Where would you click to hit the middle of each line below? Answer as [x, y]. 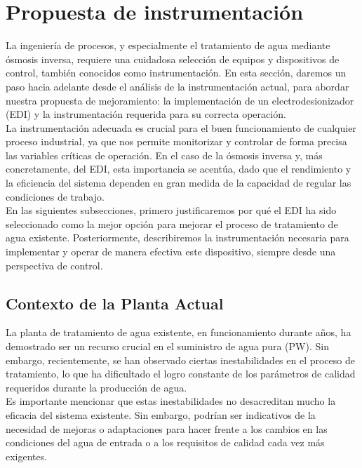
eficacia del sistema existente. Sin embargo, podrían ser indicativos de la [161, 414]
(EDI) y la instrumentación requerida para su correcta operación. [146, 114]
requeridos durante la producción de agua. [96, 387]
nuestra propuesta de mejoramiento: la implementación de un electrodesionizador [180, 100]
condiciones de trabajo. [55, 196]
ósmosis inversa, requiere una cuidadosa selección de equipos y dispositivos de [173, 59]
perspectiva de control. [54, 265]
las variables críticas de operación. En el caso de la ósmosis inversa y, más [164, 155]
